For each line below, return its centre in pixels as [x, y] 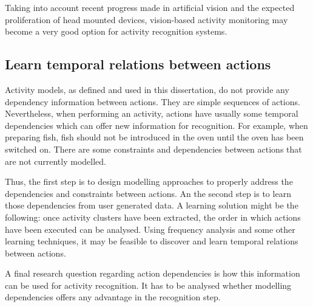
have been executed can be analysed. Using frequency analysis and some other [150, 229]
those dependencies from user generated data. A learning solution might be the [152, 205]
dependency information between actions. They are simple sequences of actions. [153, 101]
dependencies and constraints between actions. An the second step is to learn [148, 193]
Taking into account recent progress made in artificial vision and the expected [150, 7]
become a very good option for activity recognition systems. [116, 31]
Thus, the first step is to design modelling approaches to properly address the [149, 181]
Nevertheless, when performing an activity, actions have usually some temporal [152, 113]
